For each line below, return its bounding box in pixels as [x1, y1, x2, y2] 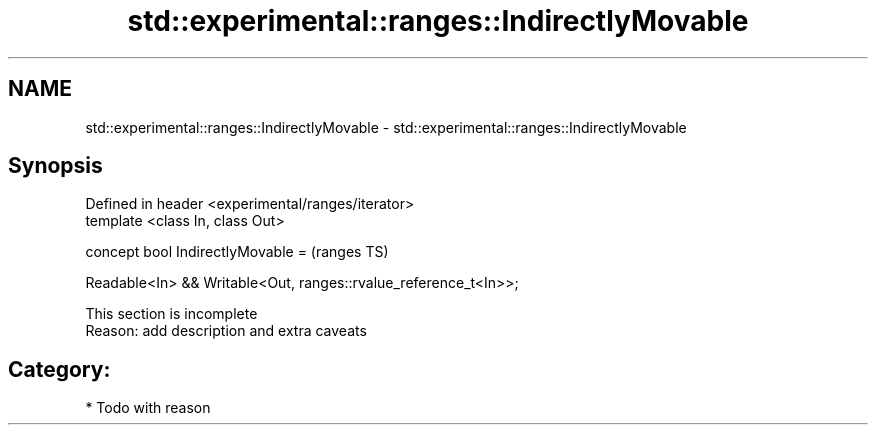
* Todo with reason [85, 399, 211, 417]
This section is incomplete [85, 305, 258, 323]
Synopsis [8, 153, 103, 179]
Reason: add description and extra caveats [85, 322, 367, 340]
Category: [8, 356, 111, 382]
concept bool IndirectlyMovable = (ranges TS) [85, 243, 389, 261]
